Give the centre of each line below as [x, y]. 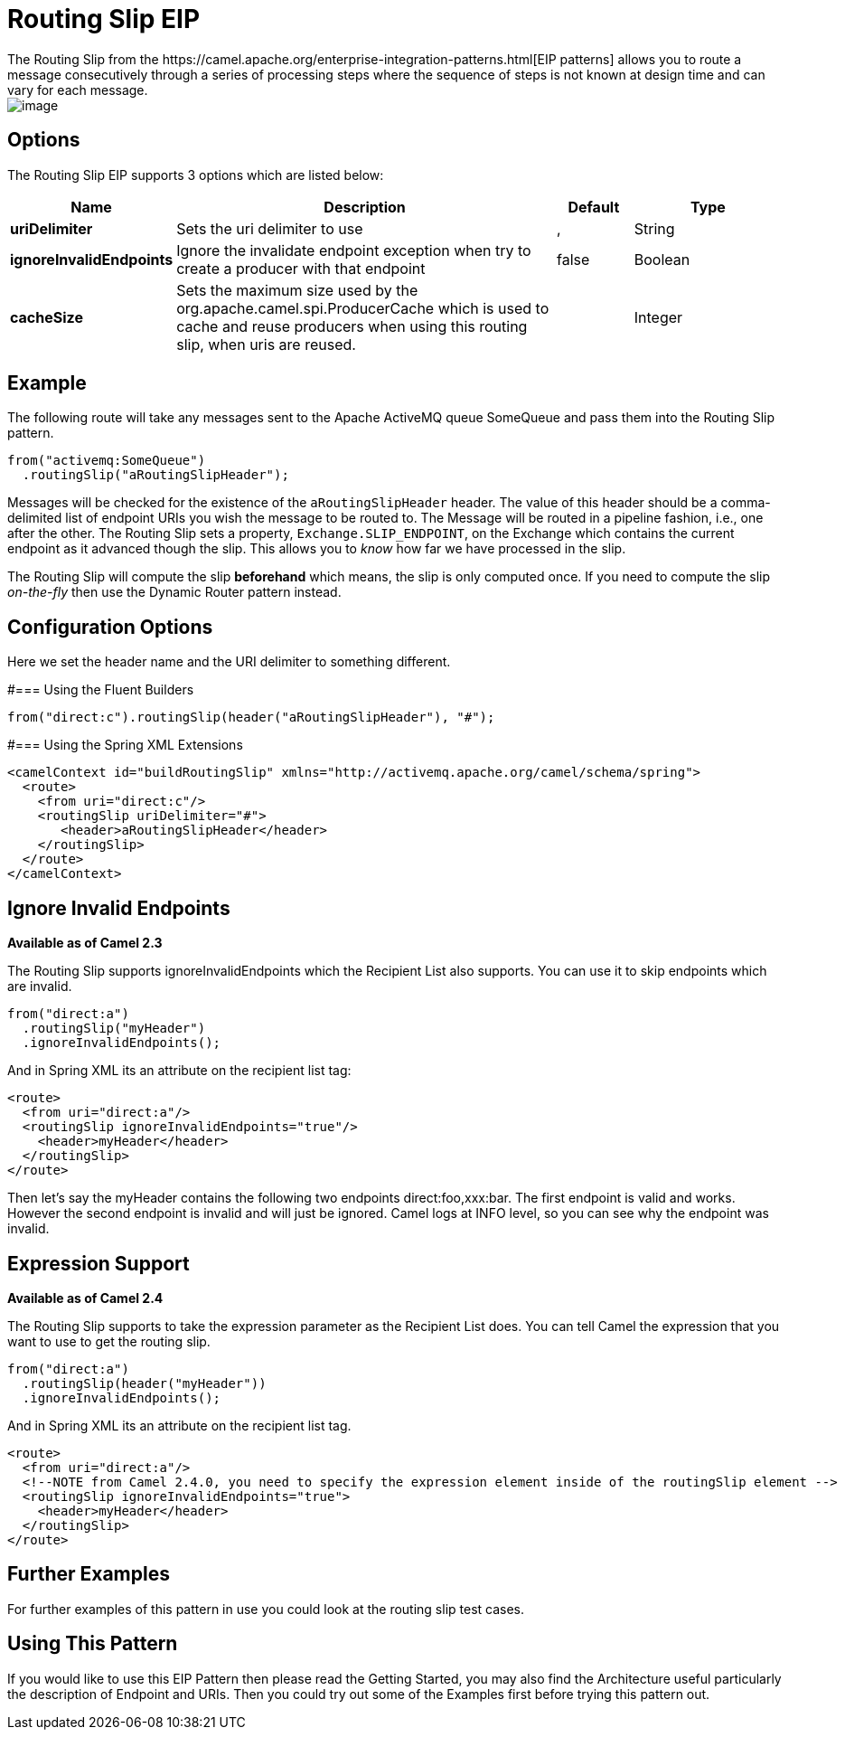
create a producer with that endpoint [301, 268]
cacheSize [47, 317]
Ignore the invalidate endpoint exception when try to [354, 250]
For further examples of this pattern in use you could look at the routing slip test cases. [266, 1609]
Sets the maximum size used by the [297, 290]
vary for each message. [78, 90]
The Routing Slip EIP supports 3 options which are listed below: [196, 175]
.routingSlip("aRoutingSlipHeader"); [155, 475]
